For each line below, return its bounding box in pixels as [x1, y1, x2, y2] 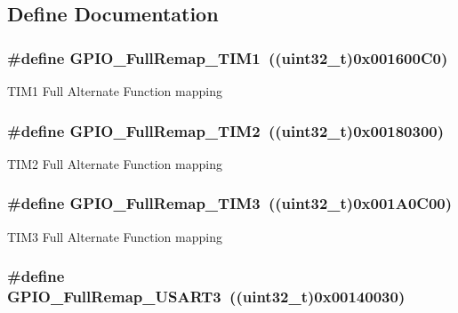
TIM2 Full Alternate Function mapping [7, 154, 222, 173]
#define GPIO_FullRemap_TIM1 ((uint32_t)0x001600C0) [7, 46, 448, 68]
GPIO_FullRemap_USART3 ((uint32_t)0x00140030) [7, 285, 406, 308]
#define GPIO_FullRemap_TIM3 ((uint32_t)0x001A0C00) [7, 192, 453, 214]
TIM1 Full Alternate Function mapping [7, 82, 222, 100]
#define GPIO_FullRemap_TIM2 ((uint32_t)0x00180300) [7, 119, 445, 141]
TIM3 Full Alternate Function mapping [7, 227, 222, 245]
